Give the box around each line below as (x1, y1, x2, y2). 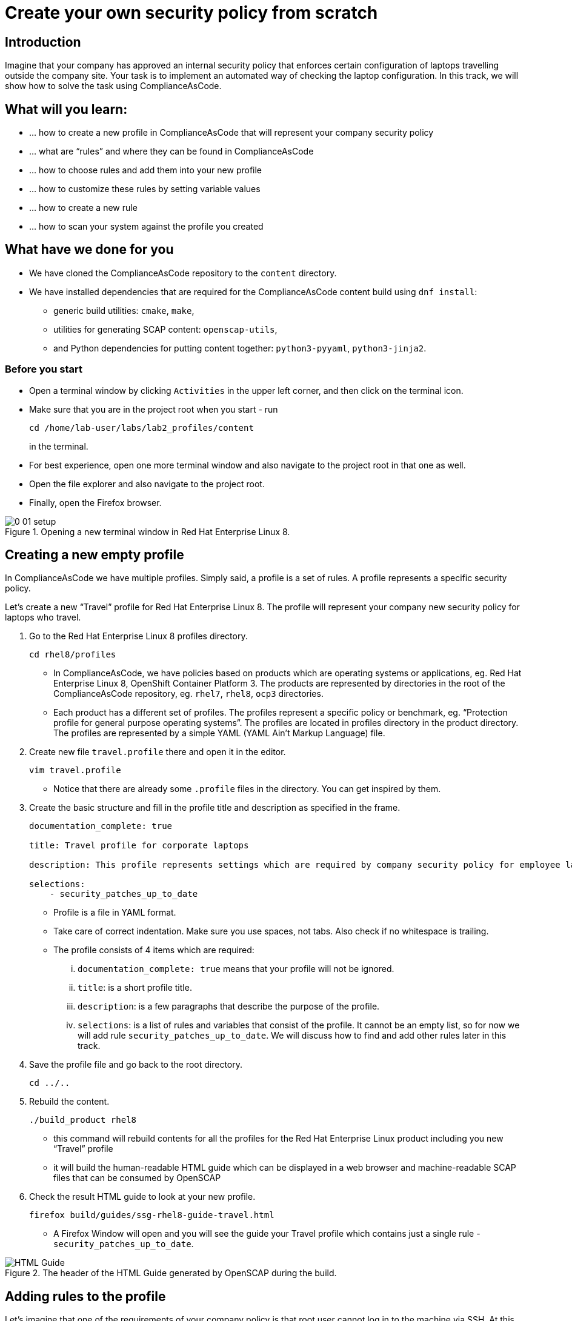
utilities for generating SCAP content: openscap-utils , (53, 324, 278, 334)
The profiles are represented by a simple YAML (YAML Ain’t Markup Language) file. (53, 728, 385, 739)
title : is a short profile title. (78, 982, 192, 993)
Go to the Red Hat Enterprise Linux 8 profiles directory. (29, 631, 248, 642)
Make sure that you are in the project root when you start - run (29, 404, 278, 414)
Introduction (5, 34, 81, 50)
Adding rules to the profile (5, 1288, 166, 1304)
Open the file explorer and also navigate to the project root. (29, 478, 265, 489)
